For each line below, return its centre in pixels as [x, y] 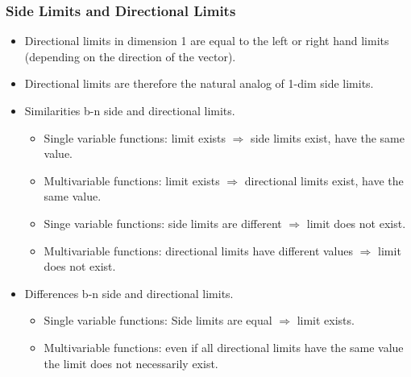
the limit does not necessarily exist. [131, 363]
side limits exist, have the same [328, 137]
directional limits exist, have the [324, 180]
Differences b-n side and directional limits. [129, 293]
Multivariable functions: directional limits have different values [199, 250]
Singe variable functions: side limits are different [163, 223]
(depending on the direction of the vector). [130, 56]
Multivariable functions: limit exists [132, 180]
